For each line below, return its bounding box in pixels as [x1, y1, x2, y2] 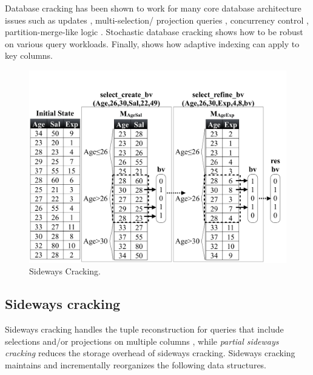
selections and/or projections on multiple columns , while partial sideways [5, 334, 279, 347]
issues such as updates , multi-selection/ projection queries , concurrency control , [5, 13, 309, 26]
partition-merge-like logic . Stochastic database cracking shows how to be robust [5, 25, 303, 38]
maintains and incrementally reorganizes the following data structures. [5, 358, 267, 371]
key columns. [5, 49, 53, 62]
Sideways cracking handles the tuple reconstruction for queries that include [5, 322, 284, 335]
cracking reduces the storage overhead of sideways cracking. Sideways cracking [5, 347, 295, 359]
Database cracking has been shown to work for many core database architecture [5, 2, 301, 14]
